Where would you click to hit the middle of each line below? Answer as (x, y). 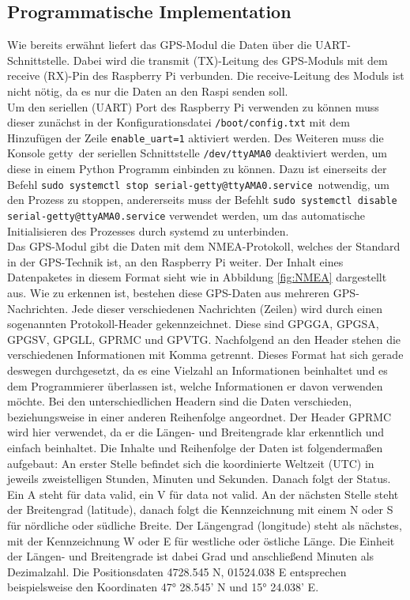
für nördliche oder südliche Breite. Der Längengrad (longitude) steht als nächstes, (205, 525)
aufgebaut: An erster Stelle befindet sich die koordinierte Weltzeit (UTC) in (191, 463)
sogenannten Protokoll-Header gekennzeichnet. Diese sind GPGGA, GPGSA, (193, 324)
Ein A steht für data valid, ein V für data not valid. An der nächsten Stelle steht (203, 494)
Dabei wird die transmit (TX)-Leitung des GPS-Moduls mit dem (230, 60)
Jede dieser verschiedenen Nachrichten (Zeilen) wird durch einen (227, 308)
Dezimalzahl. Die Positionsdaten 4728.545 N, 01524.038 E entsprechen (177, 571)
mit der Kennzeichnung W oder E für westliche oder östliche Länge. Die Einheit (201, 540)
